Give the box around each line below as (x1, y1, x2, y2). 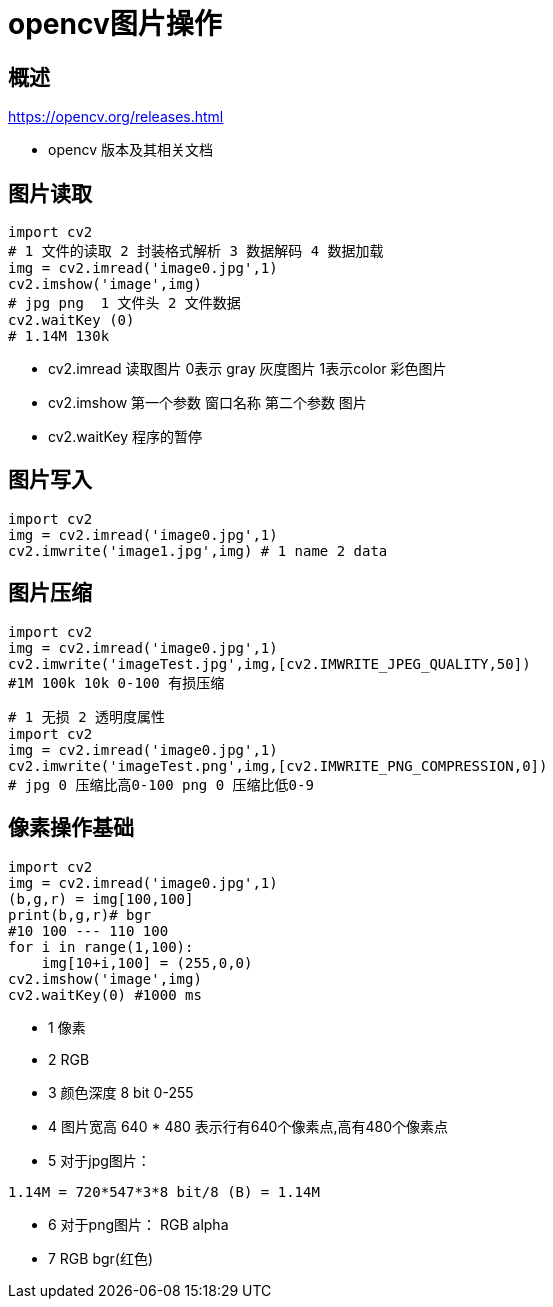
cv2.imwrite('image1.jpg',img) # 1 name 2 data (8, 542, 388, 559)
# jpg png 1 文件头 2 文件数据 (8, 295, 241, 312)
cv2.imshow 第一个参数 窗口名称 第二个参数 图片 (48, 394, 367, 412)
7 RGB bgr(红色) (48, 1249, 154, 1267)
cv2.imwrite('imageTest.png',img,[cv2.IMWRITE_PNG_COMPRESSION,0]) (8, 757, 548, 774)
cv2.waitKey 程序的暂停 (48, 428, 202, 446)
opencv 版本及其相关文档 (48, 141, 213, 159)
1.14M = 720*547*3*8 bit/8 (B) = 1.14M (8, 1183, 320, 1200)
